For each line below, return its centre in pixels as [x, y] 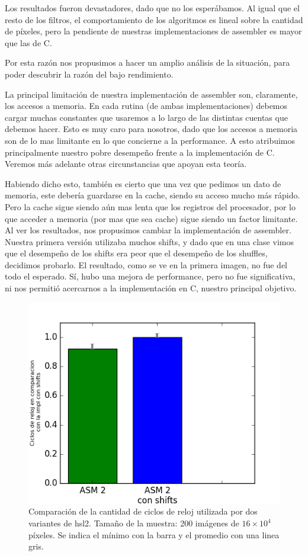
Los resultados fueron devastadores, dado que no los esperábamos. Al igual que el [152, 8]
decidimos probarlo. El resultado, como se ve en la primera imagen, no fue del [146, 264]
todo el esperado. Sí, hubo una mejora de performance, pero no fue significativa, [150, 276]
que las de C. [28, 42]
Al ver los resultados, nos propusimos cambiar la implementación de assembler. [148, 230]
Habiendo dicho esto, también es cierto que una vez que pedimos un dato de [143, 183]
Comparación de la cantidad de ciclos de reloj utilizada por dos [143, 511]
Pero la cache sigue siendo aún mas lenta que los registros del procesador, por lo [150, 206]
